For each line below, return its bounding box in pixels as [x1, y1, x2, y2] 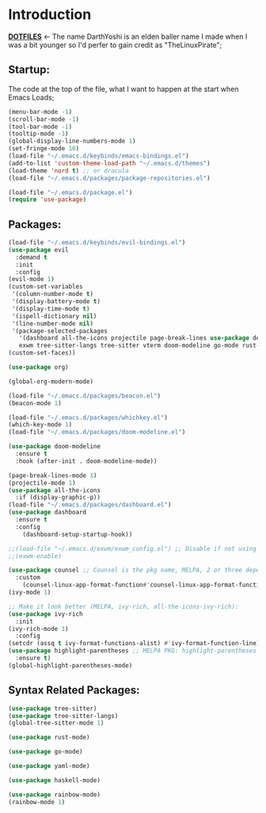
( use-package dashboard [8, 508, 87, 516]
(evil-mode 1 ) [8, 275, 55, 283]
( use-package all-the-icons [8, 486, 101, 494]
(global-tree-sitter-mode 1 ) [8, 719, 104, 728]
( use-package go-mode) [8, 748, 83, 756]
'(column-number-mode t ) [11, 291, 93, 298]
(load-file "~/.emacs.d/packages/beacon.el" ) [8, 392, 161, 400]
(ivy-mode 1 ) [8, 588, 51, 597]
